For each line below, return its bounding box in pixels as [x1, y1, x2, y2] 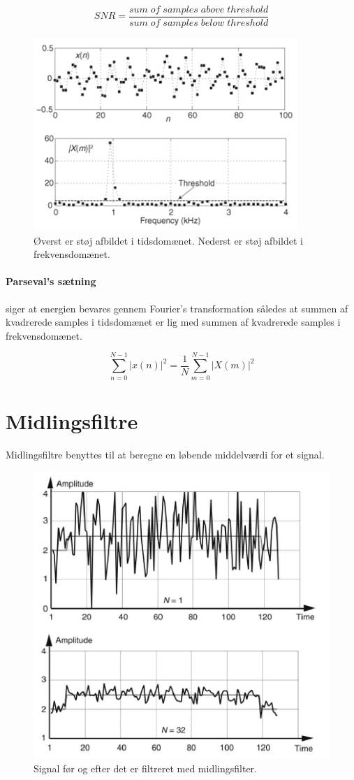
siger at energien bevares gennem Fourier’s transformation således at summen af [6, 301, 348, 315]
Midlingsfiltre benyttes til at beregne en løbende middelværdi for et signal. [6, 447, 325, 461]
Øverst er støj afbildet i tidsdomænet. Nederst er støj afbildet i [34, 233, 303, 247]
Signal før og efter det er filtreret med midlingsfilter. [34, 761, 257, 776]
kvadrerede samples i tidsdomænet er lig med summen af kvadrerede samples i [6, 315, 341, 329]
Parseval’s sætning [6, 274, 96, 289]
